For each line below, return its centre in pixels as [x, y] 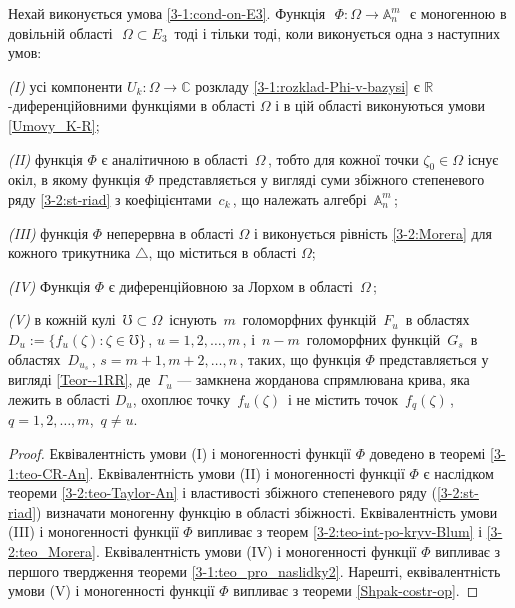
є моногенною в [458, 13]
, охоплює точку [181, 398]
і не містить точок [343, 398]
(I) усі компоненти [65, 85]
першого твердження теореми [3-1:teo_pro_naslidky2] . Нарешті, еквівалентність [254, 570]
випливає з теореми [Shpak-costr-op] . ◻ [356, 590]
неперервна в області [170, 232]
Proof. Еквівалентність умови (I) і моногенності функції [179, 453]
